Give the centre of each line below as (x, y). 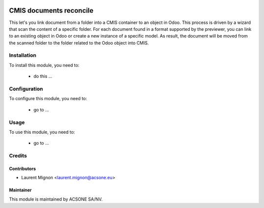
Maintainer (20, 190)
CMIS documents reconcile (51, 10)
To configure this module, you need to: (48, 99)
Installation (23, 55)
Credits (18, 156)
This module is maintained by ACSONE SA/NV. (56, 199)
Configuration (26, 89)
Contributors (22, 168)
